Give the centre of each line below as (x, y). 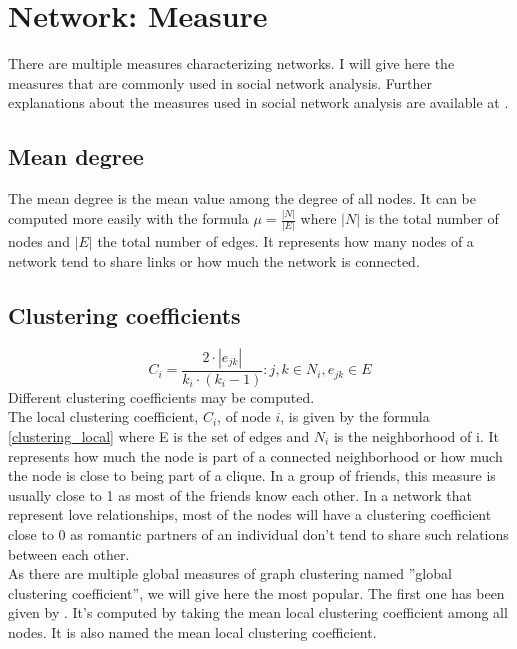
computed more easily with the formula (128, 218)
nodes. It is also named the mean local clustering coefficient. (192, 631)
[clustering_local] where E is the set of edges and (159, 435)
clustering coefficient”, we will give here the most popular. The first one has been (256, 592)
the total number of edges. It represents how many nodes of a (285, 241)
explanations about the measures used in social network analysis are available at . (258, 102)
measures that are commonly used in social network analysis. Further (220, 82)
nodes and (39, 241)
